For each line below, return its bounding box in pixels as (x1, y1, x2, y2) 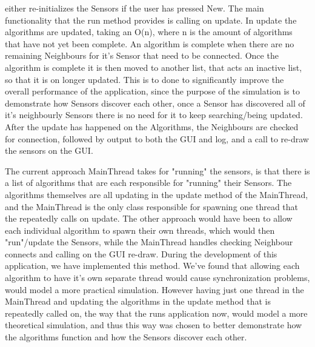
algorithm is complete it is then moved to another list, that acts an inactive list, (5, 61, 302, 73)
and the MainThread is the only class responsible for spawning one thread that (5, 200, 299, 213)
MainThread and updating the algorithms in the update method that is (5, 295, 271, 308)
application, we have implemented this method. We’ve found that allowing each (5, 259, 300, 272)
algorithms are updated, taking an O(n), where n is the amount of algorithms (5, 25, 293, 38)
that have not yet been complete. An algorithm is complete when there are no (5, 37, 294, 50)
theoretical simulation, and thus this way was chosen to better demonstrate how (5, 319, 302, 331)
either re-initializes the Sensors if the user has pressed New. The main (5, 2, 264, 14)
